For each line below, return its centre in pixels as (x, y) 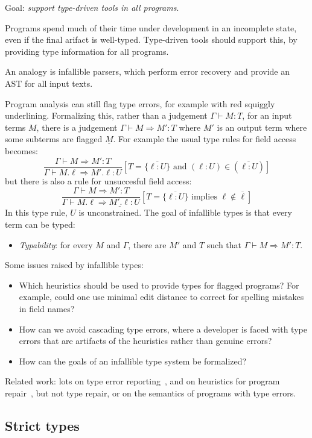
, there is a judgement (77, 127)
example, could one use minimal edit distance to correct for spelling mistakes (161, 297)
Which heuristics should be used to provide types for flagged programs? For (159, 285)
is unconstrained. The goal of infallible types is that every (185, 212)
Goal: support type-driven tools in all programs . (92, 7)
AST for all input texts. (49, 83)
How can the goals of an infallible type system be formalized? (133, 361)
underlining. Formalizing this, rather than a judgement (106, 115)
